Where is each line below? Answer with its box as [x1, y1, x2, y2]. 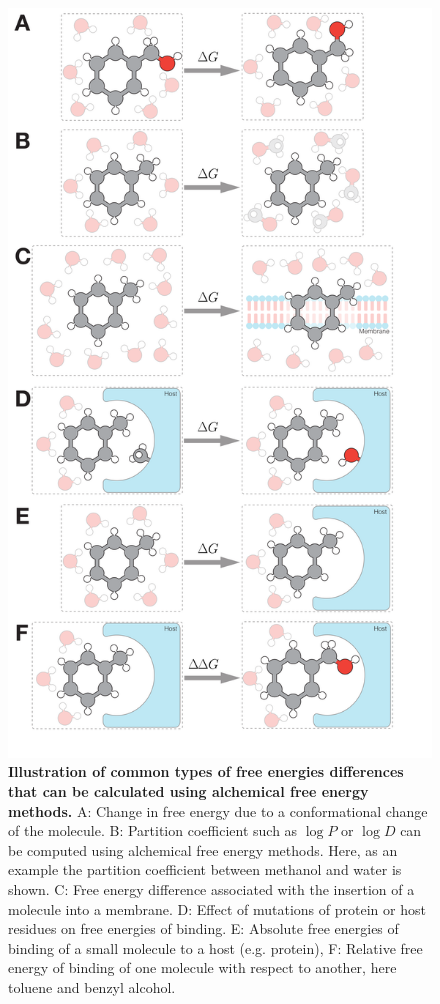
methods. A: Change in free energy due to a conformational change [8, 800, 428, 821]
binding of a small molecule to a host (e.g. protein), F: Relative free [8, 937, 423, 958]
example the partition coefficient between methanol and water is [8, 859, 402, 880]
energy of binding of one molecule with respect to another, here [8, 957, 397, 978]
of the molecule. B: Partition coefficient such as [8, 820, 298, 841]
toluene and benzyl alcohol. [8, 976, 176, 997]
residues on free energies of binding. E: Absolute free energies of [8, 918, 399, 939]
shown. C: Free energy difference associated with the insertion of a [8, 879, 415, 900]
